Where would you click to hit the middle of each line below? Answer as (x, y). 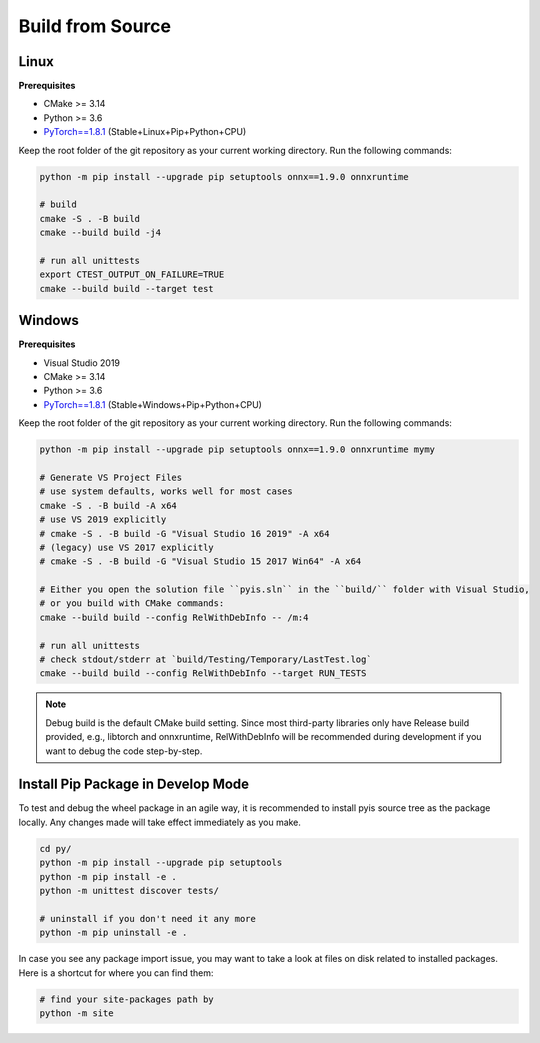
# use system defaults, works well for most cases (166, 491)
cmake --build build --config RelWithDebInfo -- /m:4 (174, 617)
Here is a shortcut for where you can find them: (116, 972)
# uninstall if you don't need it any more (148, 918)
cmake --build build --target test (126, 288)
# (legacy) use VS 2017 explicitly (126, 547)
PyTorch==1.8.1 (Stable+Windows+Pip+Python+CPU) (152, 404)
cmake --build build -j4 (100, 233)
